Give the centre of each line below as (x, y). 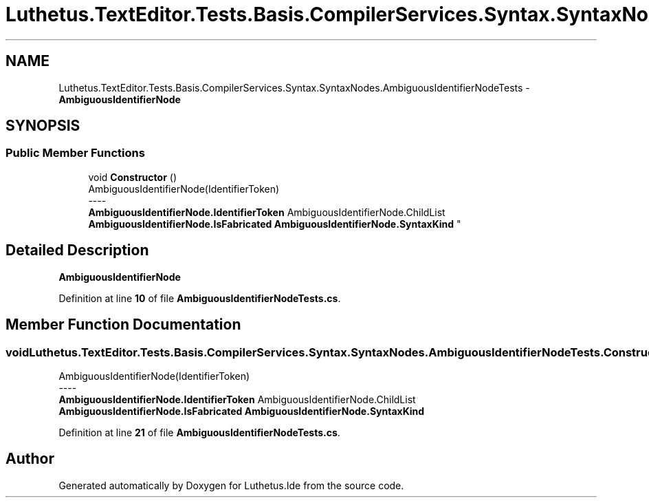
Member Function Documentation (123, 325)
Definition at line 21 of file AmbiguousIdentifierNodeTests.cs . (199, 432)
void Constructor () (132, 177)
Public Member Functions (75, 153)
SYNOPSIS (43, 126)
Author (30, 459)
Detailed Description (77, 250)
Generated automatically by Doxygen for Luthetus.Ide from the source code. (231, 485)
